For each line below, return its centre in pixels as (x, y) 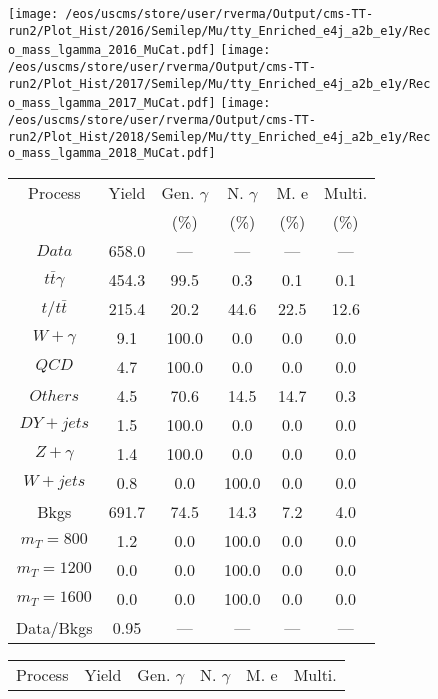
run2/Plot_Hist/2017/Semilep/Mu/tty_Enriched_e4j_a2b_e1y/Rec (219, 83)
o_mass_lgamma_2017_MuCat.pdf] (112, 103)
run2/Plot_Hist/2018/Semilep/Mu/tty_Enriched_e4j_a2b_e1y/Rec (219, 136)
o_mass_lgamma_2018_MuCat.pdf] (112, 153)
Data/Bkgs (54, 627)
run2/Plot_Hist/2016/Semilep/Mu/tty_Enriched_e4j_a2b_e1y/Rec (219, 30)
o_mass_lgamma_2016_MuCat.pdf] (112, 50)
